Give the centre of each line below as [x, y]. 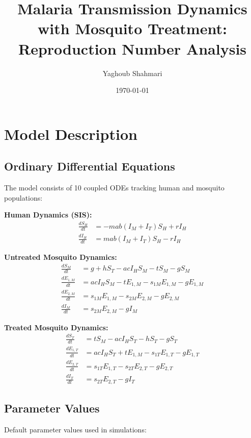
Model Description [71, 133]
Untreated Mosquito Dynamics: [61, 257]
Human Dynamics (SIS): [48, 215]
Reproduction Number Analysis [132, 48]
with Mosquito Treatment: [132, 28]
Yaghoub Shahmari [132, 73]
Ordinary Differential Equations [90, 166]
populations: [23, 197]
